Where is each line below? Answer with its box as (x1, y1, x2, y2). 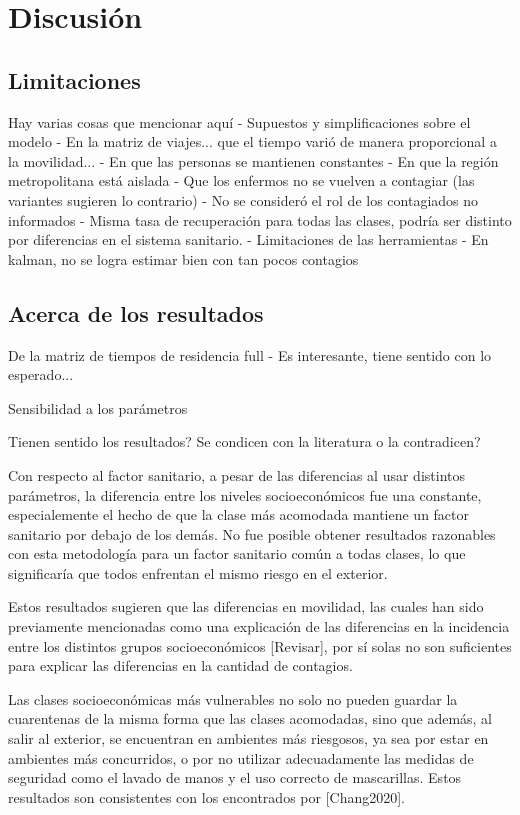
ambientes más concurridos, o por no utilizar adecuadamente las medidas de (8, 747, 474, 768)
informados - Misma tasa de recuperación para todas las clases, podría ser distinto (8, 209, 512, 230)
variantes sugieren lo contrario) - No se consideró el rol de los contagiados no (8, 189, 479, 210)
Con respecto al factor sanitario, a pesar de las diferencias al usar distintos (8, 464, 466, 485)
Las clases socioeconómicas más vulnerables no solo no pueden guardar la (8, 688, 458, 709)
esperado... (8, 364, 74, 385)
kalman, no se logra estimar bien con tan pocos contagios (8, 248, 359, 269)
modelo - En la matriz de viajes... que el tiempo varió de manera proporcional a (8, 131, 497, 152)
